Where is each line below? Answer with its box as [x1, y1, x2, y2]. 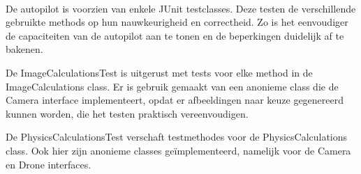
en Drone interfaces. [6, 157, 91, 171]
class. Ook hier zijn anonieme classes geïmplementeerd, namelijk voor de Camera [6, 143, 351, 157]
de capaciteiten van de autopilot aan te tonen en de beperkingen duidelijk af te [6, 28, 344, 42]
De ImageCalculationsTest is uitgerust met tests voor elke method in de [6, 65, 313, 79]
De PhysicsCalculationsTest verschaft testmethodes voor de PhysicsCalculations [6, 129, 348, 144]
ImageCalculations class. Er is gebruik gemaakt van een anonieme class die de [6, 79, 339, 93]
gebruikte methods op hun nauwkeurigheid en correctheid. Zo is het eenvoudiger [6, 15, 348, 29]
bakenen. [6, 42, 43, 56]
